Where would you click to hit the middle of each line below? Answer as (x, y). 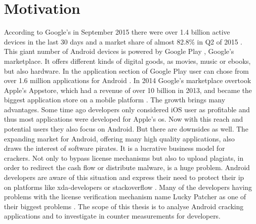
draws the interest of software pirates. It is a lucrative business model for (114, 148)
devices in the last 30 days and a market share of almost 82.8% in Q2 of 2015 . (123, 41)
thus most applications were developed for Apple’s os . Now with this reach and (124, 119)
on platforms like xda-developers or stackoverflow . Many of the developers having (128, 187)
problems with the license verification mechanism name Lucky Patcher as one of (125, 197)
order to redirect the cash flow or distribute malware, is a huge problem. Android (127, 167)
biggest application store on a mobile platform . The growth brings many (115, 100)
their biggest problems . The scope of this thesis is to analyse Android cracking (124, 206)
